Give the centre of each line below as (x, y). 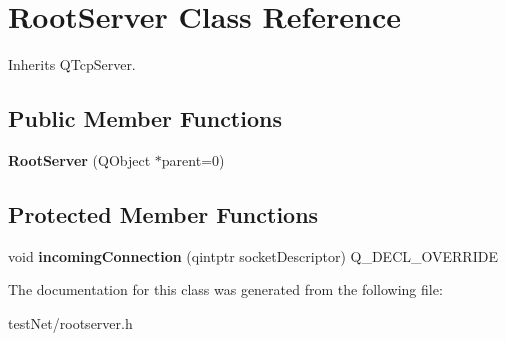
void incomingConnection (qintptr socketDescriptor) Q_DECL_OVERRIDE (253, 255)
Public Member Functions (145, 118)
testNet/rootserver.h (70, 322)
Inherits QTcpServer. (72, 64)
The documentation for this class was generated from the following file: (225, 289)
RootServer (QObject (79, 159)
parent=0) (193, 159)
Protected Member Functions (163, 213)
